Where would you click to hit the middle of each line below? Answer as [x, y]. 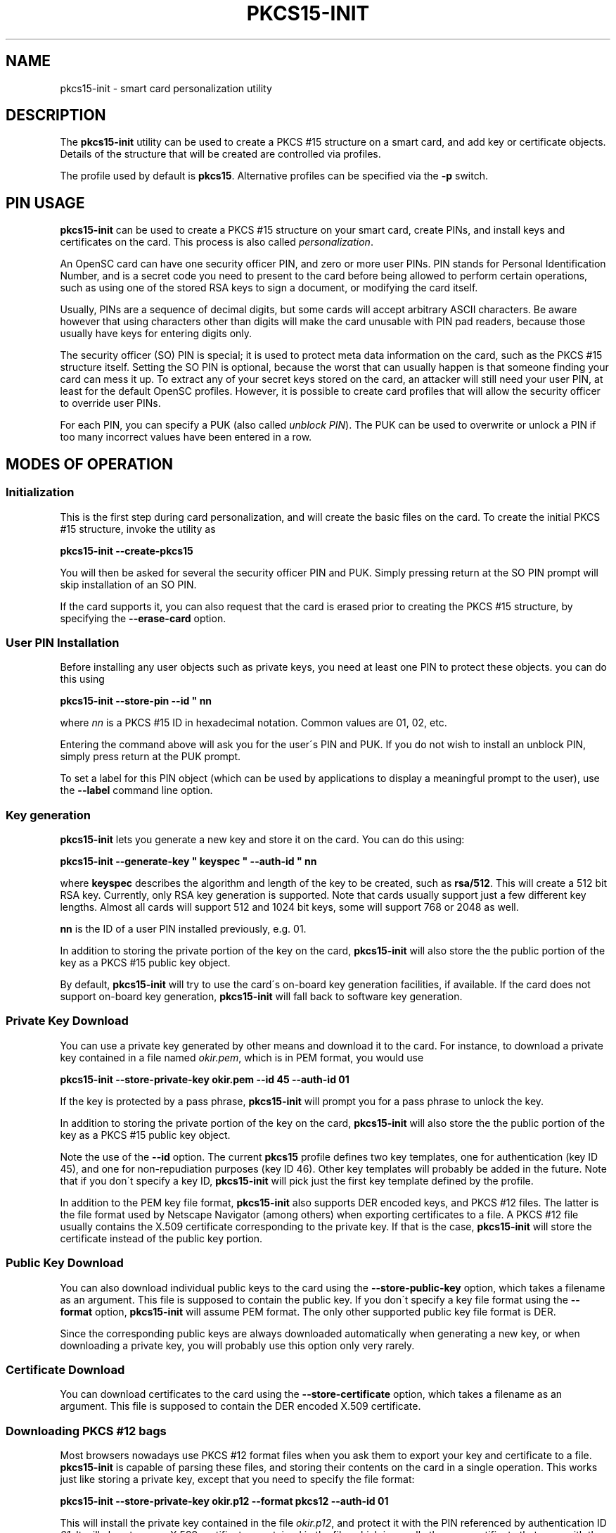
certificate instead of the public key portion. [161, 1238]
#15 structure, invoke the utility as [138, 529]
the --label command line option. [136, 790]
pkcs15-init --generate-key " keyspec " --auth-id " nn [188, 861]
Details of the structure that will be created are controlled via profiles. [220, 154]
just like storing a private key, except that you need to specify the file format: [237, 1479]
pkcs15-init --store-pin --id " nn [136, 701]
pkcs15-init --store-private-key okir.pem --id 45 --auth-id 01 [205, 1079]
